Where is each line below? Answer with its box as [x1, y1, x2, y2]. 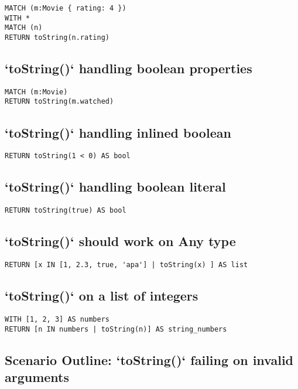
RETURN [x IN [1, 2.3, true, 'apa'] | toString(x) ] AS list [5, 261, 248, 269]
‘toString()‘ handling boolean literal [5, 178, 226, 196]
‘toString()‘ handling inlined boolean [5, 123, 231, 141]
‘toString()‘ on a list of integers [5, 286, 198, 305]
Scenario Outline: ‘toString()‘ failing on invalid [5, 350, 294, 368]
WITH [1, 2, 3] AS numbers [5, 315, 109, 323]
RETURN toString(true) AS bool [5, 206, 126, 215]
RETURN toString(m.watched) [5, 97, 114, 106]
